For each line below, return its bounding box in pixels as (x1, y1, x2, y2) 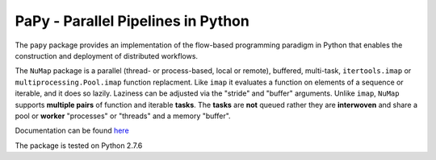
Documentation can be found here (15, 125, 129, 136)
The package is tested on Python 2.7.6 (15, 141, 143, 150)
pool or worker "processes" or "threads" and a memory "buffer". (15, 111, 231, 121)
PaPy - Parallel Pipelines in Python (15, 12, 249, 30)
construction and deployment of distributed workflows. (15, 51, 198, 60)
